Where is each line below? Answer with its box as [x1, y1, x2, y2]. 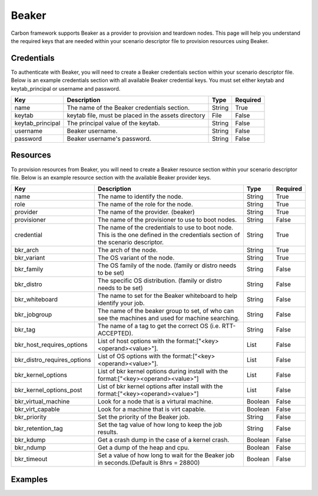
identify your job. [97, 299, 145, 307]
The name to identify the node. [97, 192, 184, 201]
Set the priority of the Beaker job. [97, 413, 190, 421]
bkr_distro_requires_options [14, 356, 91, 364]
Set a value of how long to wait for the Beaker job [97, 451, 235, 459]
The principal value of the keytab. [67, 119, 160, 127]
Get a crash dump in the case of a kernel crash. [97, 436, 230, 444]
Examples [11, 474, 48, 484]
